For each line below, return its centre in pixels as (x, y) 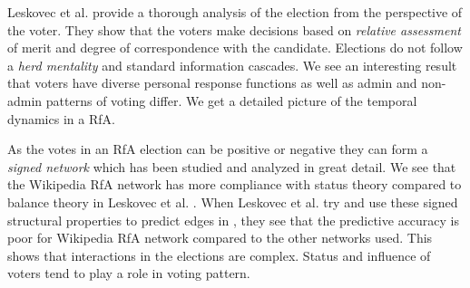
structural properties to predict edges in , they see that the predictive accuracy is (234, 220)
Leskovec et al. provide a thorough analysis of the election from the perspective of (235, 12)
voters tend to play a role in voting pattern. (129, 273)
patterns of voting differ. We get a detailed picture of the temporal (231, 100)
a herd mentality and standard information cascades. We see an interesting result (232, 65)
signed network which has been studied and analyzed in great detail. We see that (232, 166)
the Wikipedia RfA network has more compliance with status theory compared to (235, 184)
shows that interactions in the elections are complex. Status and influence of (219, 255)
